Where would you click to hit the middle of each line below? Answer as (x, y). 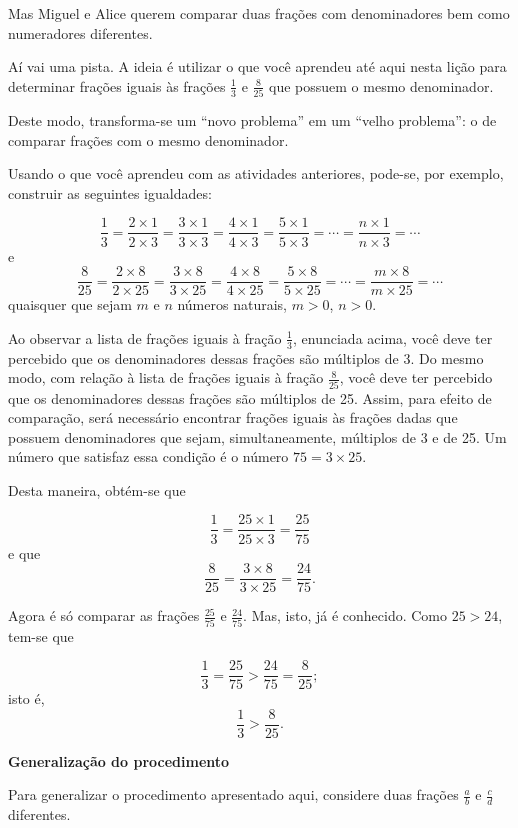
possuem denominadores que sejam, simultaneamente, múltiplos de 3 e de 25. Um (257, 436)
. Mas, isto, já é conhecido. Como (345, 615)
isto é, (26, 698)
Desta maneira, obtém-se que (97, 489)
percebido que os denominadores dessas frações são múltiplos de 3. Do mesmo (246, 357)
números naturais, (232, 304)
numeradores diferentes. (80, 32)
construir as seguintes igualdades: (110, 192)
